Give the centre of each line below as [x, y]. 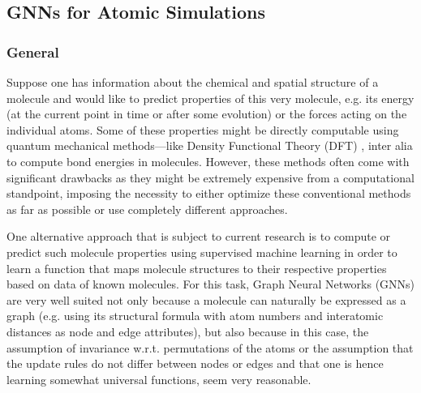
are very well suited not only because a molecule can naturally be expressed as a [206, 299]
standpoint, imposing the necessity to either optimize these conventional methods [209, 193]
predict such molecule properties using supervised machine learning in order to [202, 252]
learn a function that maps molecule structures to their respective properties [197, 268]
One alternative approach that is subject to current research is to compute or [199, 236]
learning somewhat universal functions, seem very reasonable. [159, 379]
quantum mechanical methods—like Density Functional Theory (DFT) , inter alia [210, 145]
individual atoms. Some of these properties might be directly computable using [203, 129]
